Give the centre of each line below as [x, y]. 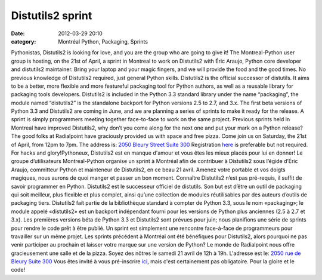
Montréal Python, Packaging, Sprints [103, 41]
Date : [18, 33]
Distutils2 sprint [52, 16]
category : [24, 41]
